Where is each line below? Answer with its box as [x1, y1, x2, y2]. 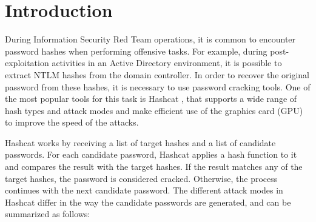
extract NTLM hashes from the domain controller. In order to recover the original [5, 68, 309, 81]
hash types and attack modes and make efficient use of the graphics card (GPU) [5, 104, 303, 116]
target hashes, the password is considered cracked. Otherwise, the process [5, 172, 278, 184]
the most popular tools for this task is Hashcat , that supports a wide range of [5, 92, 297, 105]
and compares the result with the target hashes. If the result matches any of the [5, 160, 303, 173]
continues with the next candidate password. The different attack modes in [5, 184, 283, 197]
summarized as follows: [5, 207, 90, 220]
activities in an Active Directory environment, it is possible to [52, 56, 282, 69]
